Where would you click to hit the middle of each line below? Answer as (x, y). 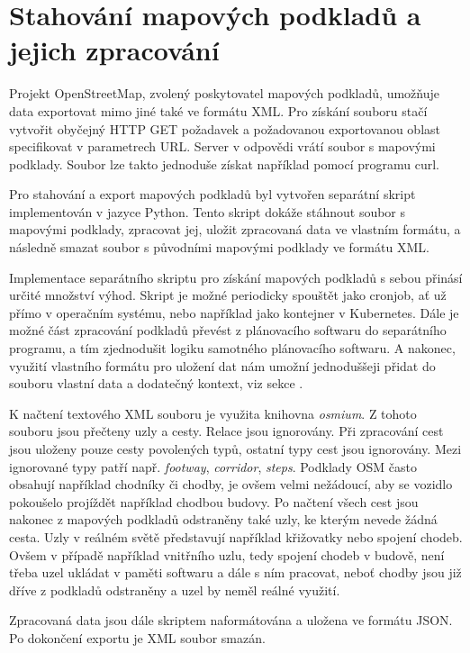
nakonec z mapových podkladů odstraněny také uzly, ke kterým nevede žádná (223, 519)
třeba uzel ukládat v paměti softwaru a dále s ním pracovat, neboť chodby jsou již (235, 572)
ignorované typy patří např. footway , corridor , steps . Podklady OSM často (213, 466)
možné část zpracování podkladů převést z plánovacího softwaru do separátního (228, 330)
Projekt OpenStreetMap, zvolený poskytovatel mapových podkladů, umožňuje (224, 93)
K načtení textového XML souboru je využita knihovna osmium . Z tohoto (213, 413)
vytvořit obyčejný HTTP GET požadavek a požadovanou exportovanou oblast (225, 128)
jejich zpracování (114, 50)
